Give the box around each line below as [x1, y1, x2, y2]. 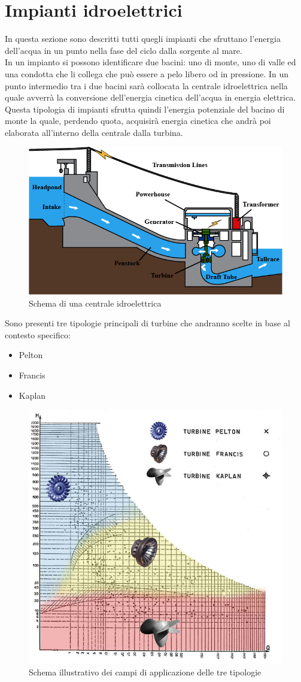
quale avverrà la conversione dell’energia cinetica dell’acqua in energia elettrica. [5, 91, 296, 104]
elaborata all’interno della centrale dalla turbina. [5, 126, 183, 138]
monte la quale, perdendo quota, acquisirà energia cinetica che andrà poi [5, 114, 271, 127]
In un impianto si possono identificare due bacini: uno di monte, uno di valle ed [5, 56, 296, 68]
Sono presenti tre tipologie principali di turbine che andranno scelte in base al [5, 317, 290, 329]
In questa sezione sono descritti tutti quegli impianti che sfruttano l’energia [5, 32, 281, 45]
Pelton [19, 348, 43, 361]
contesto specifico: [5, 328, 71, 341]
